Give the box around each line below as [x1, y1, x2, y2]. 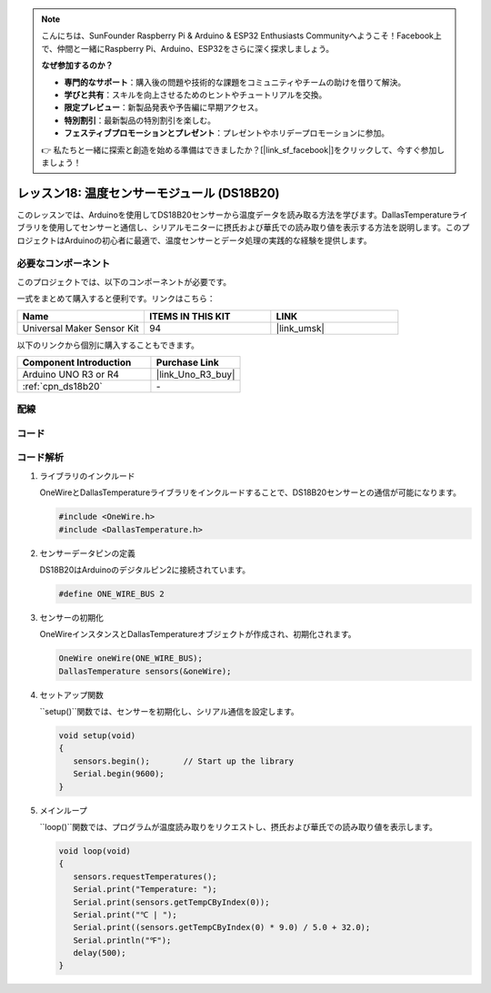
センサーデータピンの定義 [39, 547, 135, 559]
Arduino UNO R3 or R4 [22, 368, 120, 380]
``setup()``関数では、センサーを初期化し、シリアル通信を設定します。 [39, 706, 299, 717]
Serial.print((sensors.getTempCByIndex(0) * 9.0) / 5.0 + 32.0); [73, 922, 371, 933]
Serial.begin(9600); [73, 769, 165, 779]
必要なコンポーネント [16, 258, 111, 270]
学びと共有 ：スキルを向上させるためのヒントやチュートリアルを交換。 [64, 89, 327, 100]
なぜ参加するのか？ [41, 60, 114, 71]
